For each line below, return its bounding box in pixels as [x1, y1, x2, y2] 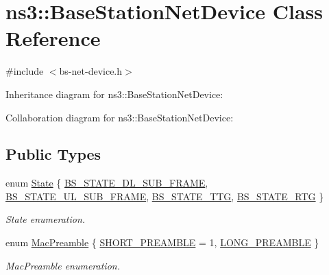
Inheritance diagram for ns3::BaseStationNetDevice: [5, 86, 223, 101]
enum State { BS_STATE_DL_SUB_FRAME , [5, 176, 208, 190]
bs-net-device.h [59, 64, 123, 78]
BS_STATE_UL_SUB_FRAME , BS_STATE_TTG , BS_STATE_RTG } [5, 189, 324, 203]
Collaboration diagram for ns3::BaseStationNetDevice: [5, 110, 234, 124]
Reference [5, 24, 101, 52]
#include [5, 64, 44, 78]
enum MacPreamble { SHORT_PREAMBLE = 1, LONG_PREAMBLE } [5, 235, 319, 250]
